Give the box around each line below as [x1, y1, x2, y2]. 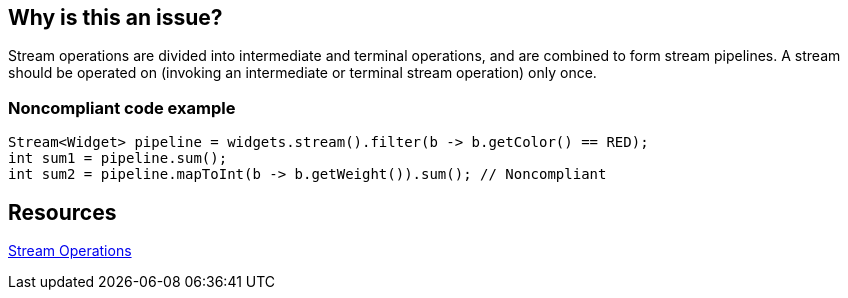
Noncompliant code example [8, 97, 236, 118]
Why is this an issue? [8, 5, 223, 30]
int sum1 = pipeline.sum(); [8, 150, 228, 167]
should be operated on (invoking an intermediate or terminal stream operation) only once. [8, 64, 597, 82]
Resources [8, 199, 117, 225]
